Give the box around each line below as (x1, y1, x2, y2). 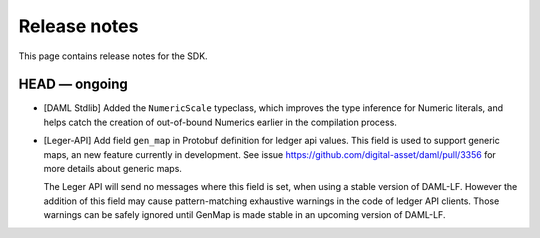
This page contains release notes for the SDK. (18, 50, 209, 62)
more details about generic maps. (43, 163, 182, 175)
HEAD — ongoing (18, 76, 129, 93)
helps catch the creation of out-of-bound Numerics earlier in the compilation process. (43, 116, 397, 128)
